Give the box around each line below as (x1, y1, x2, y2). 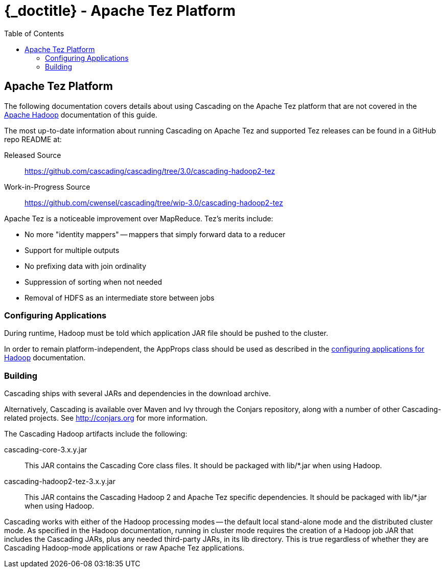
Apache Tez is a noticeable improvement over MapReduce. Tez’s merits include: (4, 214, 273, 223)
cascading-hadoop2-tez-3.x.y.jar (4, 477, 115, 486)
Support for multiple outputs (25, 245, 120, 255)
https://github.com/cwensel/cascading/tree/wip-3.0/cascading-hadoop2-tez (25, 198, 283, 207)
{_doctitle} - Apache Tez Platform (4, 2, 236, 19)
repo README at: (4, 134, 62, 144)
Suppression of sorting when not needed (25, 277, 162, 286)
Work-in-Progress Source (4, 182, 90, 191)
